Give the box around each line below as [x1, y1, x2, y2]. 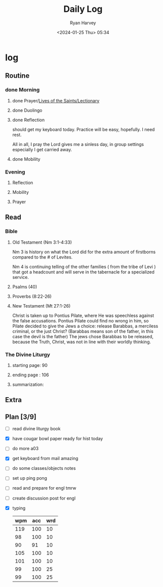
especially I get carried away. [12, 146, 73, 152]
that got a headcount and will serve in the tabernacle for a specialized [12, 269, 155, 275]
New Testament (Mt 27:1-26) [12, 303, 71, 309]
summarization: [12, 381, 44, 387]
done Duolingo [12, 107, 42, 113]
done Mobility [12, 156, 41, 162]
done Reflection [12, 117, 45, 123]
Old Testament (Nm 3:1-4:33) [12, 239, 72, 245]
